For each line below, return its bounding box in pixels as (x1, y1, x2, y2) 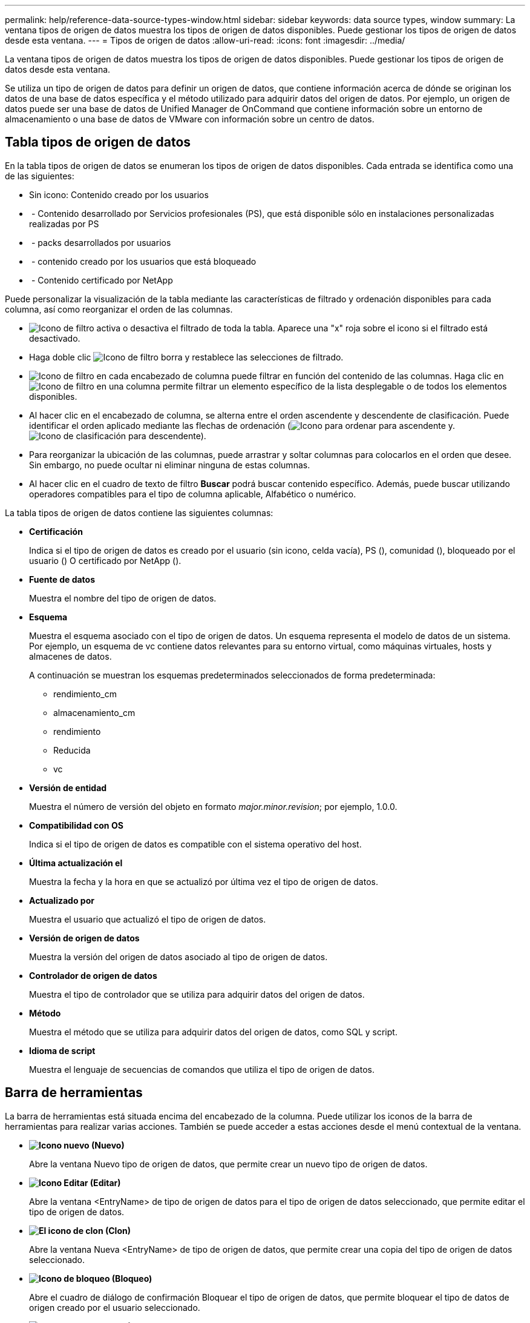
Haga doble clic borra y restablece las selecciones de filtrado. (29, 351, 344, 362)
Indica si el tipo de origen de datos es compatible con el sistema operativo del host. (29, 838, 362, 849)
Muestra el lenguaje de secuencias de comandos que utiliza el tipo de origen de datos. (29, 1064, 375, 1075)
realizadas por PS (29, 218, 99, 229)
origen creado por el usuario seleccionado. (29, 1302, 200, 1313)
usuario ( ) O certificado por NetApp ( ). (29, 555, 182, 566)
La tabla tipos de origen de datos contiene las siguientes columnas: (5, 507, 273, 518)
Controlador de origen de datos (29, 970, 157, 981)
